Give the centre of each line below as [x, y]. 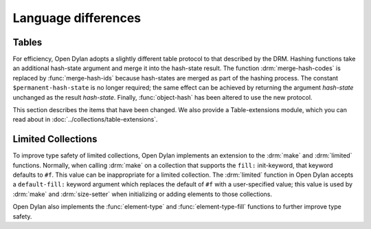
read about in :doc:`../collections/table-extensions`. [85, 120]
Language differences [77, 18]
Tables [27, 42]
